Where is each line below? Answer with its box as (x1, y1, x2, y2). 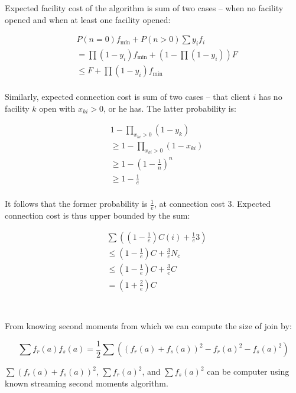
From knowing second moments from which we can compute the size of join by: (5, 319, 292, 332)
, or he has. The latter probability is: (103, 102, 237, 114)
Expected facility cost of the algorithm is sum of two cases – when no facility (5, 2, 284, 14)
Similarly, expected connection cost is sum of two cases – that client (5, 90, 251, 103)
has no (258, 90, 282, 103)
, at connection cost (154, 197, 225, 210)
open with (39, 102, 76, 114)
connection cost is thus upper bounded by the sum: (5, 209, 190, 221)
